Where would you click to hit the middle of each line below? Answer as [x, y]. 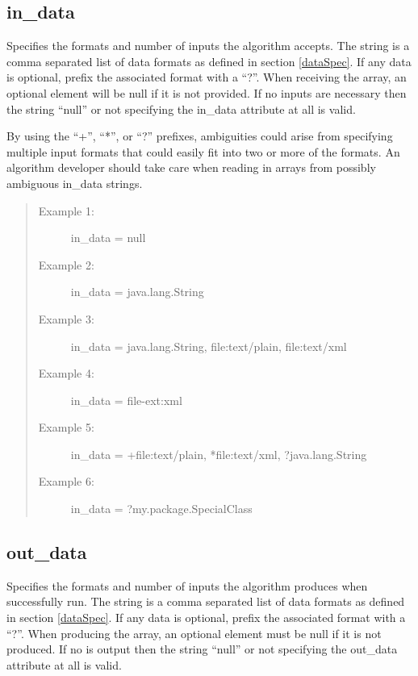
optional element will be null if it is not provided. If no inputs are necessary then [207, 92]
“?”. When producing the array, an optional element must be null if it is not [194, 633]
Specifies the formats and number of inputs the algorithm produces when [187, 585]
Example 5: [66, 427]
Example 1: [66, 210]
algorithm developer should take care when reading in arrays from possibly [191, 167]
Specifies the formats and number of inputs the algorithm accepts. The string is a [208, 46]
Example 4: [66, 373]
